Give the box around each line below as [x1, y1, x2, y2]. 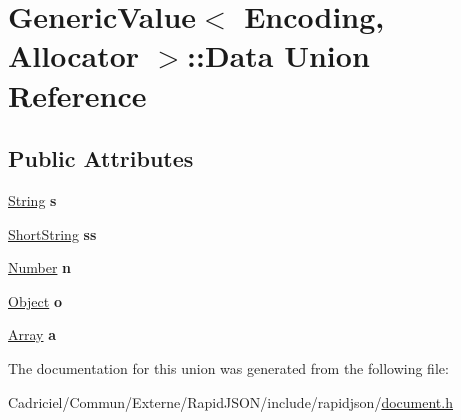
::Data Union [187, 35, 370, 76]
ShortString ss [8, 223, 97, 244]
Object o [8, 290, 62, 311]
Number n [8, 257, 72, 278]
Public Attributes [8, 143, 194, 174]
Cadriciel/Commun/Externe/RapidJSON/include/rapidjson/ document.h [8, 391, 453, 412]
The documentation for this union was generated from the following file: [8, 357, 449, 378]
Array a [8, 324, 56, 345]
